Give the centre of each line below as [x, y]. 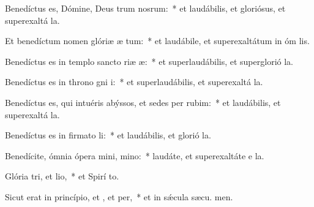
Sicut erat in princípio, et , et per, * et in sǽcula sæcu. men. [119, 196]
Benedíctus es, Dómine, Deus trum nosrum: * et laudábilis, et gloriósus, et [145, 8]
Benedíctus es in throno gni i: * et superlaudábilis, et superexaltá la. [134, 82]
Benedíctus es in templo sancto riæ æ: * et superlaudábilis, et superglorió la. [149, 61]
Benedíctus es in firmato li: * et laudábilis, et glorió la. [108, 135]
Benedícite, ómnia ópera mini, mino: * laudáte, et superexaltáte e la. [135, 155]
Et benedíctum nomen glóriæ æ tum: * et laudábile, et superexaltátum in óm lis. [157, 41]
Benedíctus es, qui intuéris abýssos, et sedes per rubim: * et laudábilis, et [143, 102]
